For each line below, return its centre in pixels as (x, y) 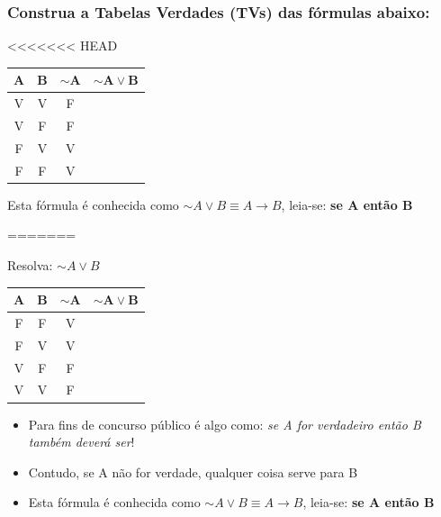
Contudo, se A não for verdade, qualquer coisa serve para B (193, 472)
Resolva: (30, 264)
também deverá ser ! (81, 442)
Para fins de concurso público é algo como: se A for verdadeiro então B (225, 424)
